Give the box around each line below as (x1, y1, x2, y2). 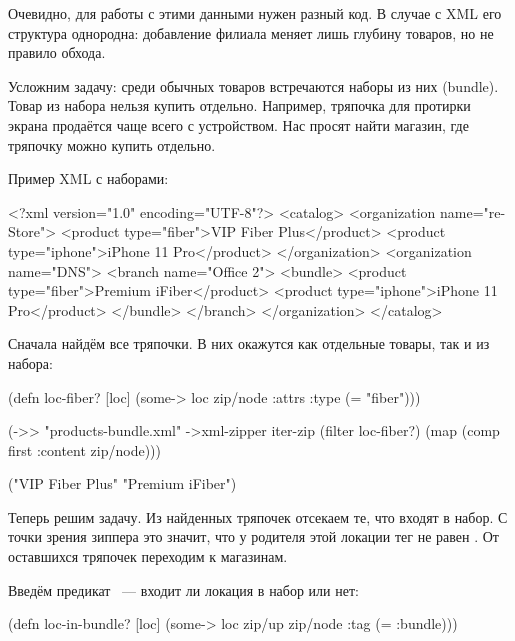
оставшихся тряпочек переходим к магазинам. (8, 546, 288, 567)
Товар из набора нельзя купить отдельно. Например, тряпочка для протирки (8, 95, 471, 116)
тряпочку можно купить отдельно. (8, 134, 216, 155)
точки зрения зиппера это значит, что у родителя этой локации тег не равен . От (8, 526, 499, 547)
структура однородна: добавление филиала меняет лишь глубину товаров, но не (8, 22, 494, 43)
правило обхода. (8, 42, 106, 63)
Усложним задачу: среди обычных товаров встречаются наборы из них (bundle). (8, 75, 499, 96)
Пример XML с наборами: (8, 168, 169, 189)
